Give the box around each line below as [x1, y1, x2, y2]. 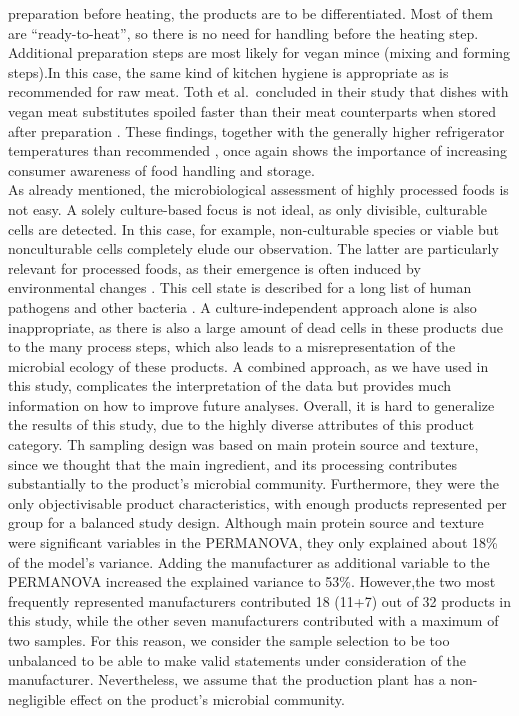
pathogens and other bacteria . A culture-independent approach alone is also [8, 296, 477, 317]
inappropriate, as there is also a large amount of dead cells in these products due [8, 316, 503, 337]
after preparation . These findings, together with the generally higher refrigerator [8, 120, 505, 141]
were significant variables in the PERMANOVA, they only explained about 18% [8, 532, 498, 553]
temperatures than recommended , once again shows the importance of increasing [8, 140, 508, 161]
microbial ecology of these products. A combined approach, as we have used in [8, 355, 489, 376]
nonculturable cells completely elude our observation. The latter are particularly [8, 238, 499, 259]
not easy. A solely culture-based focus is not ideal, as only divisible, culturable [8, 198, 487, 219]
